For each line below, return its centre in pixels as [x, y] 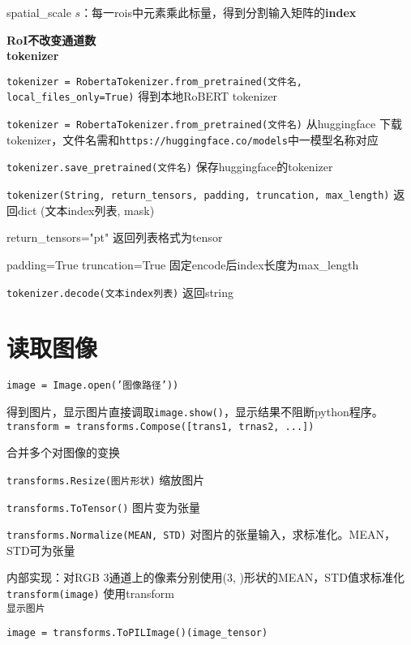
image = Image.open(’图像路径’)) [93, 386]
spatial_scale [39, 12]
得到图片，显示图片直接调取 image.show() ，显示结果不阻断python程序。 [195, 411]
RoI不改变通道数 [51, 39]
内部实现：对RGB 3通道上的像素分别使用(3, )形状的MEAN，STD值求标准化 [205, 577]
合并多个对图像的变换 [63, 452]
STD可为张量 [41, 550]
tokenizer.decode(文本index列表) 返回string [120, 292]
